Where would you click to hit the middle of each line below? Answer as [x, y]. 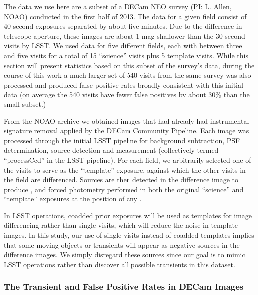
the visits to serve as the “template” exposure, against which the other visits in [125, 169]
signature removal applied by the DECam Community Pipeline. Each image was [127, 131]
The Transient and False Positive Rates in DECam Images [124, 286]
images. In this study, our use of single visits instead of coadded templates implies [129, 235]
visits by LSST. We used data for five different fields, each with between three [123, 46]
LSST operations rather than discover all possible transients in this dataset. [120, 264]
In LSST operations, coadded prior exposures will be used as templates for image [128, 215]
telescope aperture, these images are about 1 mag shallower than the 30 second [125, 36]
